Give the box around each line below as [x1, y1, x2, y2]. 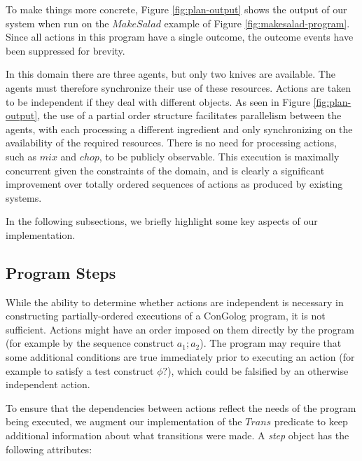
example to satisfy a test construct [6, 363, 154, 378]
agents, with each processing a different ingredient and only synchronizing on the [6, 121, 353, 136]
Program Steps [6, 261, 116, 283]
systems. [6, 190, 42, 205]
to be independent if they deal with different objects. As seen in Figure [6, 94, 310, 109]
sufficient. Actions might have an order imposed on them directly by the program [6, 322, 354, 336]
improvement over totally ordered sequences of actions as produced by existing [6, 177, 343, 191]
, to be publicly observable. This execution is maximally [99, 149, 340, 163]
